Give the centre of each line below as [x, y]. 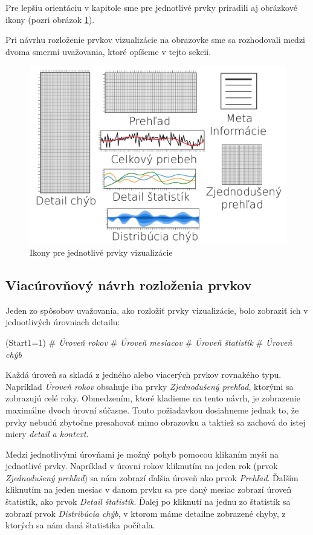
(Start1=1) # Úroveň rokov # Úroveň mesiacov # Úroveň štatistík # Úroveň [149, 342]
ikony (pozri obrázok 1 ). [50, 19]
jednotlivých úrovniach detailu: [63, 322]
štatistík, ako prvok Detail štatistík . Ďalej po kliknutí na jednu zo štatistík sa [148, 501]
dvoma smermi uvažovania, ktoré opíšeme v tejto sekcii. [108, 51]
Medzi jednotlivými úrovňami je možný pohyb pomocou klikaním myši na [142, 454]
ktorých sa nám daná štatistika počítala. [80, 525]
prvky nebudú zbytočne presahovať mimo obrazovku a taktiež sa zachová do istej [156, 422]
